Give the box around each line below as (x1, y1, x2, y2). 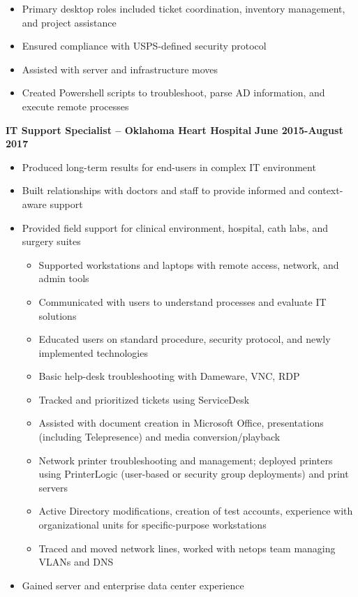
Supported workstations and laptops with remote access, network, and (38, 257, 339, 272)
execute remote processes (22, 98, 129, 113)
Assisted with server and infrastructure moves (22, 61, 218, 76)
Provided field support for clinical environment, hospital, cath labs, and (22, 220, 328, 235)
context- (308, 183, 343, 198)
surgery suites (22, 234, 81, 249)
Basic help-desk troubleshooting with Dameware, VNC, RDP (38, 369, 300, 383)
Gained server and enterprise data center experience (22, 577, 244, 592)
